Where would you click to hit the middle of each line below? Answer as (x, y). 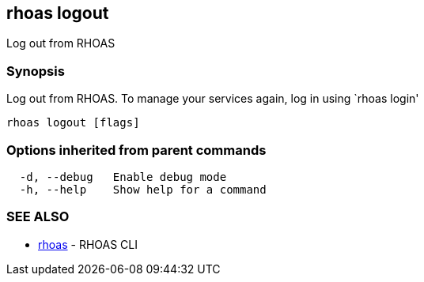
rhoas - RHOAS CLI (88, 244)
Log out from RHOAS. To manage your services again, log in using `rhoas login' (213, 99)
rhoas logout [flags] (73, 123)
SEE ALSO (38, 217)
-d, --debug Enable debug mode (123, 177)
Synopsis (36, 71)
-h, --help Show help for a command (143, 189)
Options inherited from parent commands (136, 150)
